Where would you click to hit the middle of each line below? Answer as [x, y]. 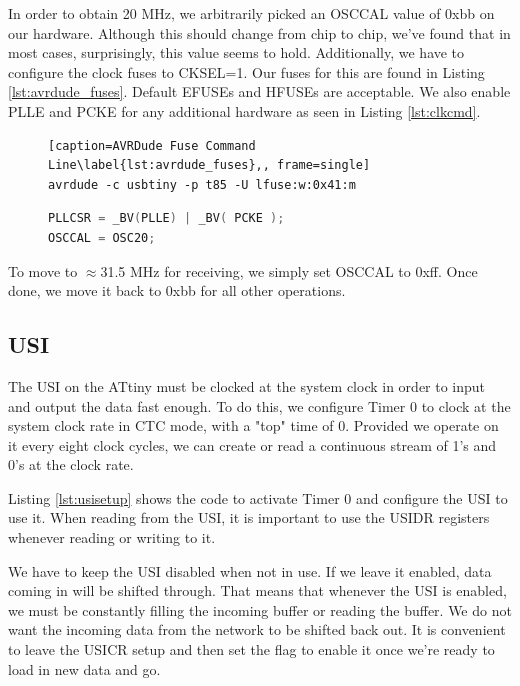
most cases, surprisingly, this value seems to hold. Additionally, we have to [236, 52]
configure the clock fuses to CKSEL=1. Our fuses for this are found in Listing [246, 71]
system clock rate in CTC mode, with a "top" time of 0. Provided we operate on [253, 425]
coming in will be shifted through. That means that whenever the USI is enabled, [257, 590]
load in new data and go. [84, 668]
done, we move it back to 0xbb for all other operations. [177, 290]
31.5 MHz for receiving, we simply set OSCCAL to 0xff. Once [289, 270]
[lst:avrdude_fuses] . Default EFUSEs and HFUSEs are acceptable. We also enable [259, 91]
